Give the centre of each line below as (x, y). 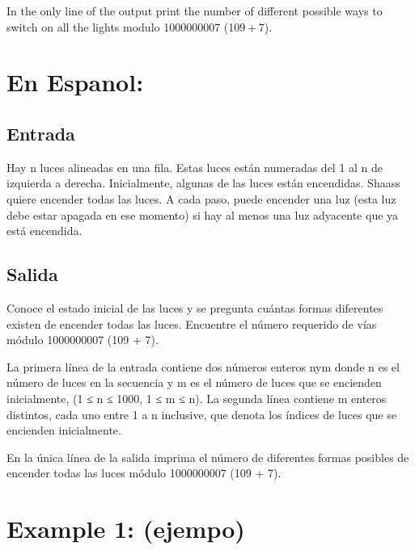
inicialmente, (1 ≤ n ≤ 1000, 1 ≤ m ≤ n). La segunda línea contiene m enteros (197, 398)
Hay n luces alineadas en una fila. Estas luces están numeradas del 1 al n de (195, 167)
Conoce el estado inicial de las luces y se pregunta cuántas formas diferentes (195, 307)
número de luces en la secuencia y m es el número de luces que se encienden (194, 382)
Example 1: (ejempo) (126, 529)
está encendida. (44, 231)
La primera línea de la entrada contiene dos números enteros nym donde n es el (203, 366)
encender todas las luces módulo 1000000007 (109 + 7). (144, 473)
